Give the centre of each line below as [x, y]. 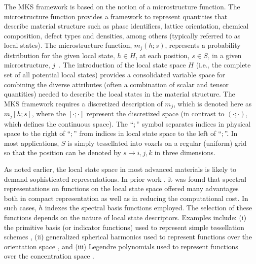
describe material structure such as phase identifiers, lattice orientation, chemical [126, 26]
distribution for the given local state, [60, 55]
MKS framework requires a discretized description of [83, 103]
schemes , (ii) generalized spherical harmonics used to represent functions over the [128, 237]
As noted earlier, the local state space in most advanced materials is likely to [120, 169]
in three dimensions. [185, 152]
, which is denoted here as [212, 103]
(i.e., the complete [223, 65]
